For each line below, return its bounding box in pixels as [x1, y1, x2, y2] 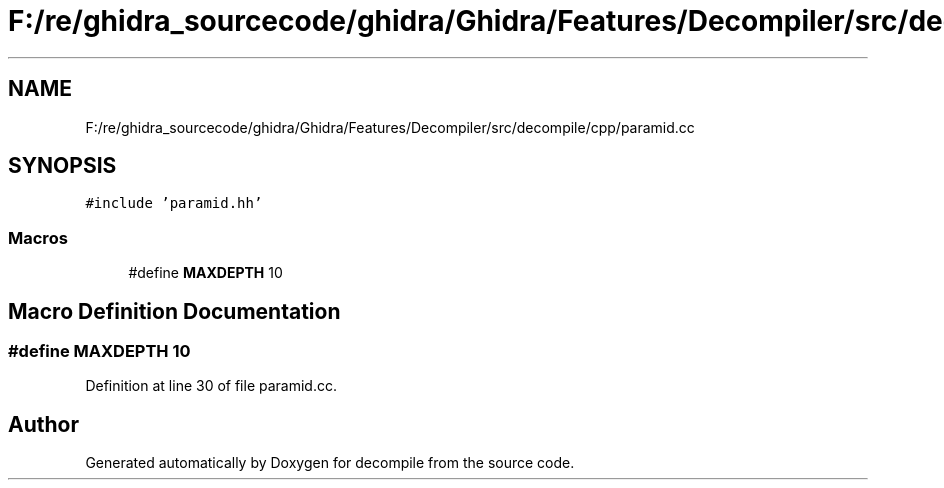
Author [8, 411, 79, 437]
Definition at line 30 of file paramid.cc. [85, 377, 337, 395]
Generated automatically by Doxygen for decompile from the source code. [85, 454, 575, 472]
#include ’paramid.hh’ [85, 195, 263, 212]
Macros [8, 227, 68, 248]
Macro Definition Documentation [8, 298, 341, 324]
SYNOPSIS [8, 153, 117, 179]
